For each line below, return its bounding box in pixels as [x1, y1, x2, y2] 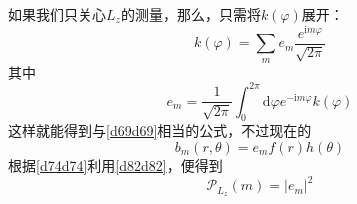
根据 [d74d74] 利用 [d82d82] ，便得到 [8, 155, 223, 176]
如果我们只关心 [8, 4, 106, 24]
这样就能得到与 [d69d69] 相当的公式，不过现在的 [8, 120, 312, 141]
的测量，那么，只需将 [120, 4, 261, 24]
